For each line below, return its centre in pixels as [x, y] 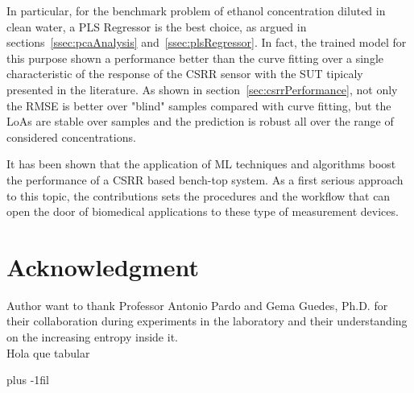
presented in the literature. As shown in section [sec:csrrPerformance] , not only [202, 89]
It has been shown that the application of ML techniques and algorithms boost [201, 164]
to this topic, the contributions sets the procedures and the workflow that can [199, 195]
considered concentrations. [71, 137]
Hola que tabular [48, 352]
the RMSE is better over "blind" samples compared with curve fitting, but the [199, 105]
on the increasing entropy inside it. [92, 337]
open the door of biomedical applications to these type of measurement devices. [203, 211]
